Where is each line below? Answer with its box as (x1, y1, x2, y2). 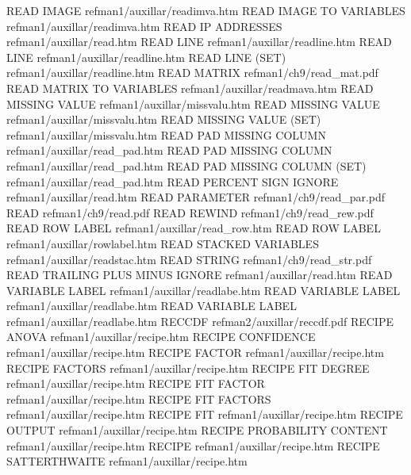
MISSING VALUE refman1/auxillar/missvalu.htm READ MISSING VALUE (6, 95, 380, 112)
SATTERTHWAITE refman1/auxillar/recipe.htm (6, 453, 248, 469)
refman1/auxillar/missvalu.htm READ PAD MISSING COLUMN (6, 126, 326, 143)
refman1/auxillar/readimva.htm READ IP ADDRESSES (6, 17, 282, 34)
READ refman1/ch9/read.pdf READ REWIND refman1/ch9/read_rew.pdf (6, 204, 374, 220)
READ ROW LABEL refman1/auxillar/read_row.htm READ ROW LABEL (6, 220, 381, 236)
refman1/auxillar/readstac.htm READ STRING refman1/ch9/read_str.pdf (6, 251, 372, 267)
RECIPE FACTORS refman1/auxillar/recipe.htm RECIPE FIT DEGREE (6, 359, 370, 376)
